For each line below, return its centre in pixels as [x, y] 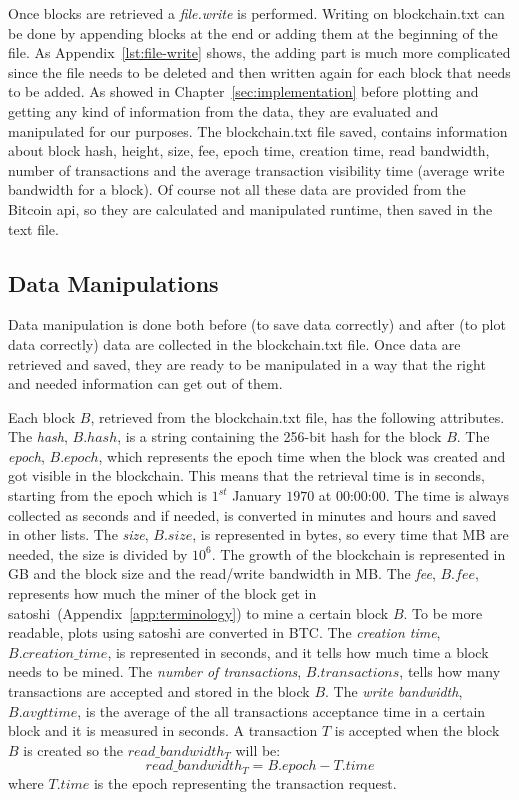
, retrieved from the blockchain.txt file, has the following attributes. [297, 416]
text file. [33, 228]
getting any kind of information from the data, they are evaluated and [223, 110]
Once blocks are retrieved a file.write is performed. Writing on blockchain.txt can [256, 13]
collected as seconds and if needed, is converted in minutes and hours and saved [252, 514]
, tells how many [450, 671]
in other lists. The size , [78, 534]
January [257, 495]
